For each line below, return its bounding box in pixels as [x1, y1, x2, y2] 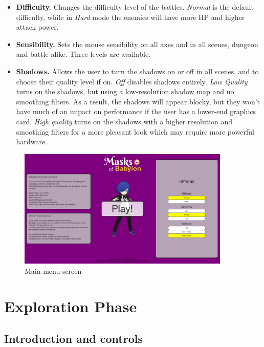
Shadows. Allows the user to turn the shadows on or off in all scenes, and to [16, 66, 259, 76]
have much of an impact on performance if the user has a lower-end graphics [16, 106, 256, 117]
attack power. [16, 21, 59, 32]
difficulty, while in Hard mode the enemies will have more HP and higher [16, 11, 245, 22]
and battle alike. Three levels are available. [16, 49, 151, 59]
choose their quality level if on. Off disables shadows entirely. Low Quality [16, 76, 248, 86]
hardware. [16, 136, 48, 147]
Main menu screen [25, 265, 82, 276]
